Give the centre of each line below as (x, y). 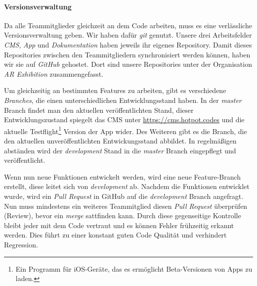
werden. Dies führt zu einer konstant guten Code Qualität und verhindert (115, 235)
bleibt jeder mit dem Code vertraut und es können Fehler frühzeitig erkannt (119, 225)
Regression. (21, 244)
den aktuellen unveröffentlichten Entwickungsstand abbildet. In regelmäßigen (120, 140)
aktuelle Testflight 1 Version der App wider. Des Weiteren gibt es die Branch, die (126, 130)
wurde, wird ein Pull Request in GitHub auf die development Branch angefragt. (124, 196)
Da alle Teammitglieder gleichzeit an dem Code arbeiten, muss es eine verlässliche (128, 25)
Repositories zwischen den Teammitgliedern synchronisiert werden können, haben (127, 54)
